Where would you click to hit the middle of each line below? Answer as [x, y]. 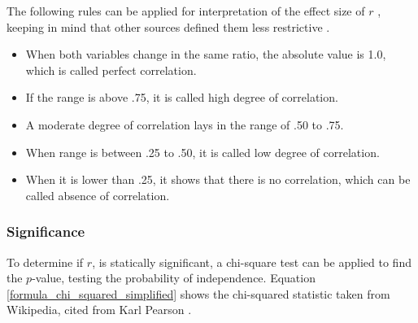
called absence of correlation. [98, 195]
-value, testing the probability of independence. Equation [174, 278]
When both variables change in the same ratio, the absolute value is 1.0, [206, 54]
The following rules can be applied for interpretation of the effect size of [186, 11]
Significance [46, 231]
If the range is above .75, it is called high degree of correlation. [182, 97]
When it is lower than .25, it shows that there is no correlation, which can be [218, 179]
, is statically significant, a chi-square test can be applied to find [252, 262]
